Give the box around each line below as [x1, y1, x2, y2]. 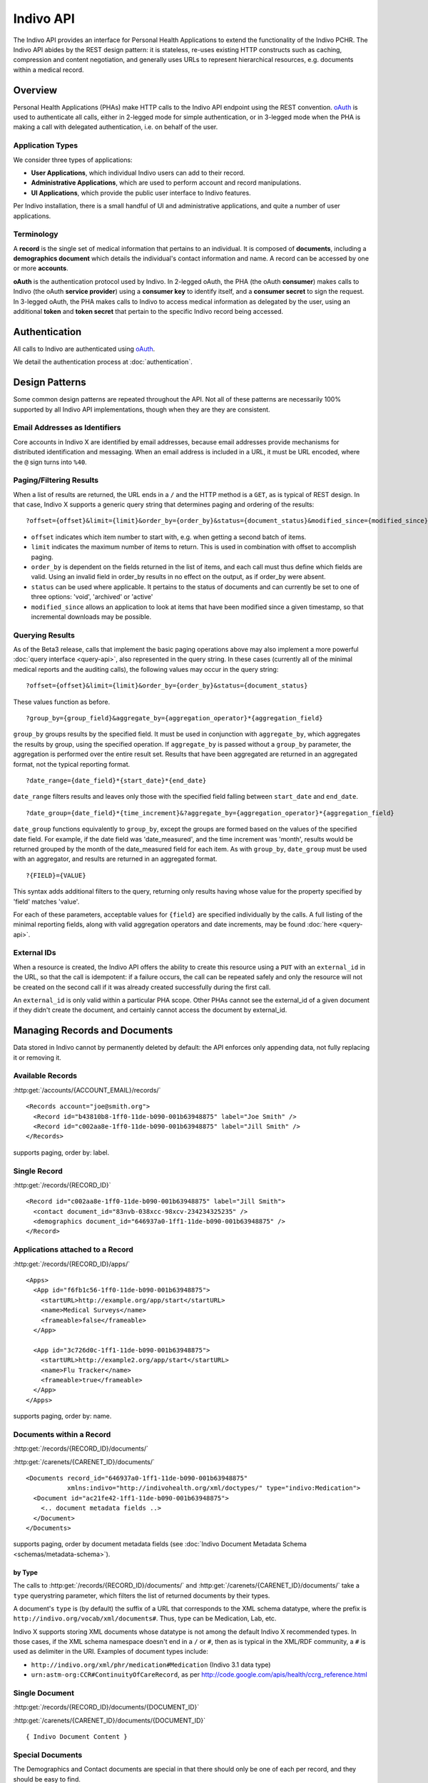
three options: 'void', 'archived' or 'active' [31, 593, 153, 601]
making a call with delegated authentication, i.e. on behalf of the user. [13, 123, 218, 131]
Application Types [13, 141, 78, 150]
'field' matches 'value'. [13, 897, 80, 906]
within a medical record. [13, 65, 85, 74]
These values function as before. [13, 698, 111, 706]
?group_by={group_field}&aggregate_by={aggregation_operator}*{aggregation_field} [26, 714, 323, 722]
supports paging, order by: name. [13, 1412, 112, 1421]
